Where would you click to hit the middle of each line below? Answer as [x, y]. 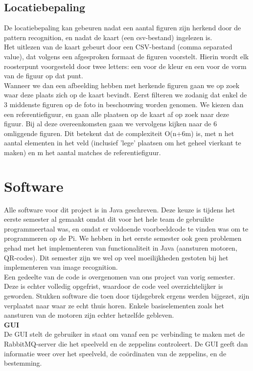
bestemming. [23, 363]
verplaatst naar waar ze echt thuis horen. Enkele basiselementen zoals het [114, 305]
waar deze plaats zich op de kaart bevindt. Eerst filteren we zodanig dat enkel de [126, 95]
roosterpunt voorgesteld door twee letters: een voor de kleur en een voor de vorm [125, 66]
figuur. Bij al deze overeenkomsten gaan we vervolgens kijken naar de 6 [111, 124]
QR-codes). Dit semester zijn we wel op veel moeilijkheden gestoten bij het [116, 257]
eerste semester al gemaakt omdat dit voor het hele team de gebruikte [109, 219]
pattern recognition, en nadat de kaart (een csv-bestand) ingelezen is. [108, 37]
